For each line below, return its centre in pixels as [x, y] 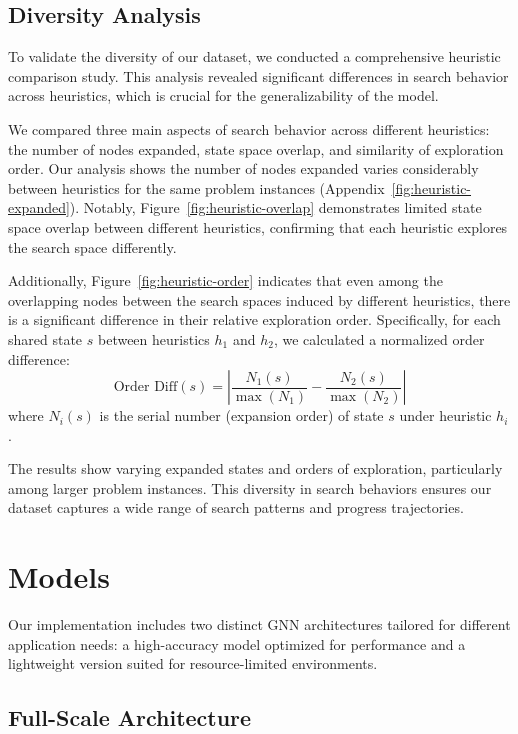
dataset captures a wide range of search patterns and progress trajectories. [236, 507]
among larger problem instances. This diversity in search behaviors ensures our [250, 487]
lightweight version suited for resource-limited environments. [193, 663]
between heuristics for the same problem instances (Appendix [196, 187]
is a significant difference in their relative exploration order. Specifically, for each [254, 319]
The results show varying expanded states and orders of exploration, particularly [255, 468]
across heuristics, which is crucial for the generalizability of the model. [223, 95]
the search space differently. [92, 246]
